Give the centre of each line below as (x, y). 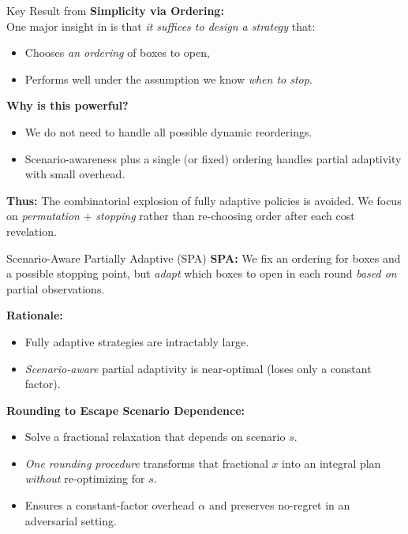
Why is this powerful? (67, 105)
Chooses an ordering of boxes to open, (117, 52)
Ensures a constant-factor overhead (110, 505)
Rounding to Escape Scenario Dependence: (125, 410)
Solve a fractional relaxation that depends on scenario (155, 437)
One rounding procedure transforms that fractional (146, 463)
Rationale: (35, 315)
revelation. (32, 231)
